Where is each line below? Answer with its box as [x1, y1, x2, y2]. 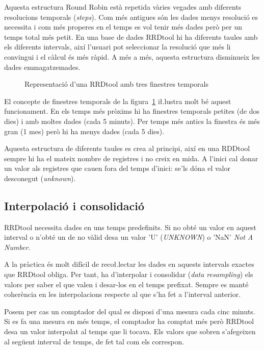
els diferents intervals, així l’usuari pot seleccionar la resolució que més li [4, 41, 231, 52]
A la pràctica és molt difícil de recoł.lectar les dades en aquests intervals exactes [4, 259, 254, 269]
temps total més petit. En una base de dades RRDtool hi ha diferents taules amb [4, 31, 258, 42]
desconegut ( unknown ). [4, 172, 76, 183]
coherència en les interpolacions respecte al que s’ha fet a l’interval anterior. [4, 289, 241, 299]
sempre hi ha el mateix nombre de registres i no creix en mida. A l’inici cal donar [4, 153, 258, 163]
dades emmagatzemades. [4, 61, 81, 72]
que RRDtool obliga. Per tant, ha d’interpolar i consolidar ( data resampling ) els [4, 269, 253, 280]
